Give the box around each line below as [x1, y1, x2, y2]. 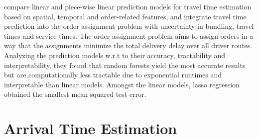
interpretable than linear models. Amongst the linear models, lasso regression [4, 79, 240, 89]
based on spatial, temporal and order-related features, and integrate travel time [4, 11, 247, 21]
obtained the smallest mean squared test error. [4, 89, 146, 99]
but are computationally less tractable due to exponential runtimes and [4, 69, 222, 80]
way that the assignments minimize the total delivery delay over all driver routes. [4, 40, 253, 51]
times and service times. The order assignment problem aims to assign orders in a [4, 30, 254, 41]
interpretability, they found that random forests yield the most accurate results [4, 60, 246, 70]
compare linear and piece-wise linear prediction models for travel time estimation [4, 1, 252, 11]
